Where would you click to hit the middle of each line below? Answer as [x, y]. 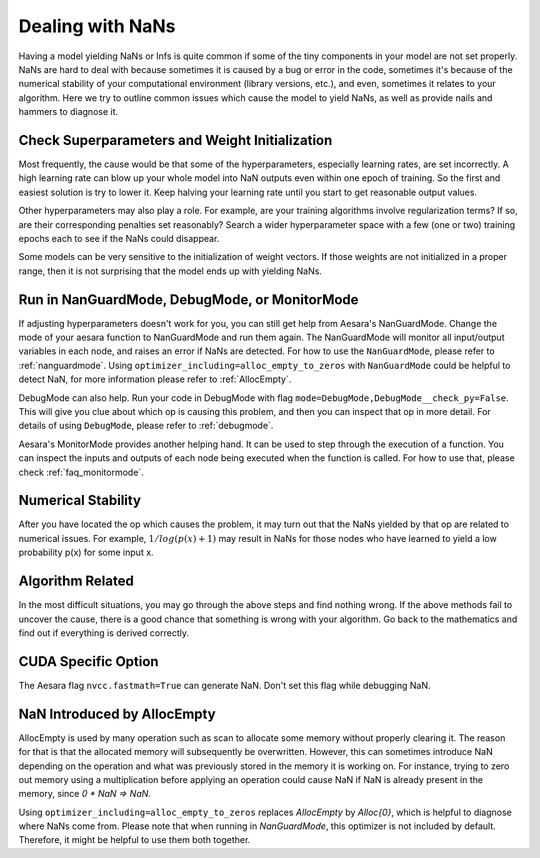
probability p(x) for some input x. [86, 552]
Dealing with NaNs [97, 26]
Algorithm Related [76, 581]
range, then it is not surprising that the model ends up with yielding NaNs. [170, 271]
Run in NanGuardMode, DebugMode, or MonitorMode [188, 299]
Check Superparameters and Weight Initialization [175, 140]
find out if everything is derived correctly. [104, 632]
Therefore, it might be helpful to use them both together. [134, 840]
